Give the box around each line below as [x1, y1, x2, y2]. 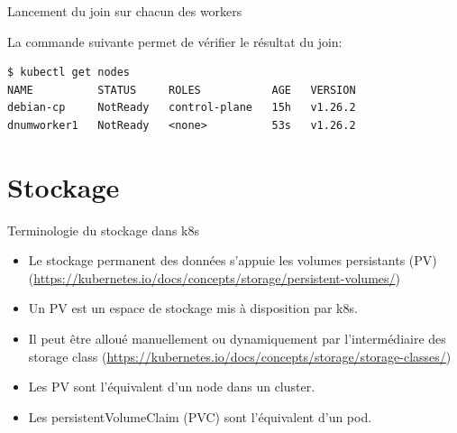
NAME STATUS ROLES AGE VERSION [7, 83, 356, 97]
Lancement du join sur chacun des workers [7, 2, 242, 20]
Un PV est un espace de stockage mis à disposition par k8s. [28, 299, 358, 318]
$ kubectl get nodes [7, 66, 131, 79]
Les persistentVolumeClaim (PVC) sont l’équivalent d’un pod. [28, 407, 372, 426]
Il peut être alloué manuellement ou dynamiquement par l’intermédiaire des [28, 329, 446, 348]
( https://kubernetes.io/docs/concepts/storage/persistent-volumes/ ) [28, 268, 400, 287]
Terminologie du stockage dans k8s [7, 220, 199, 239]
